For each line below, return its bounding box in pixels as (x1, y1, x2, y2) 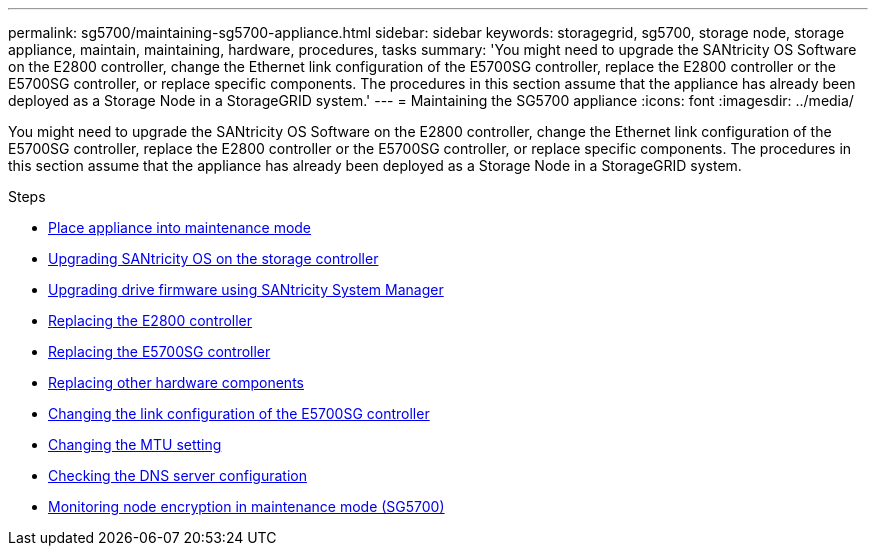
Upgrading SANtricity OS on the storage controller (48, 250, 379, 267)
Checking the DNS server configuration (48, 467, 307, 484)
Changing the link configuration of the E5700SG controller (48, 405, 430, 422)
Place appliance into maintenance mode (48, 219, 312, 236)
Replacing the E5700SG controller (48, 343, 271, 360)
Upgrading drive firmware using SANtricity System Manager (48, 281, 444, 298)
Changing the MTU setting (48, 436, 222, 453)
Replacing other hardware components (48, 374, 304, 391)
